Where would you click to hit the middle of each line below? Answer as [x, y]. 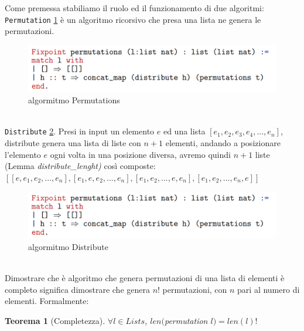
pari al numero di [269, 289]
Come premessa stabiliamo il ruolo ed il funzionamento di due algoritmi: [134, 8]
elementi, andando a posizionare [223, 143]
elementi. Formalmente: [47, 301]
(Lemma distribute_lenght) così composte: [80, 166]
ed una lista [184, 131]
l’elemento [23, 154]
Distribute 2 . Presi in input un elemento [80, 131]
